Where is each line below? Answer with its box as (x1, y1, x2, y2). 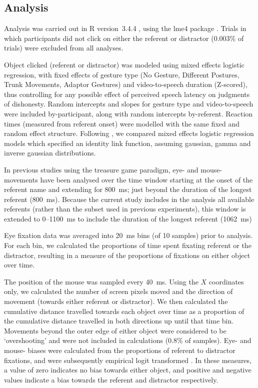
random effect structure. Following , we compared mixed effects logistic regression (4, 128, 254, 138)
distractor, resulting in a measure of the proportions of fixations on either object (4, 249, 250, 260)
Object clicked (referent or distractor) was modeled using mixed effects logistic (4, 59, 244, 69)
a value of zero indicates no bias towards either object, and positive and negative (4, 364, 251, 375)
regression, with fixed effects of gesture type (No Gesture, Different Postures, (4, 69, 239, 79)
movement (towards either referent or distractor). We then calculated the (4, 296, 228, 306)
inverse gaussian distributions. (4, 147, 96, 158)
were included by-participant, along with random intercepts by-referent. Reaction (4, 108, 253, 118)
